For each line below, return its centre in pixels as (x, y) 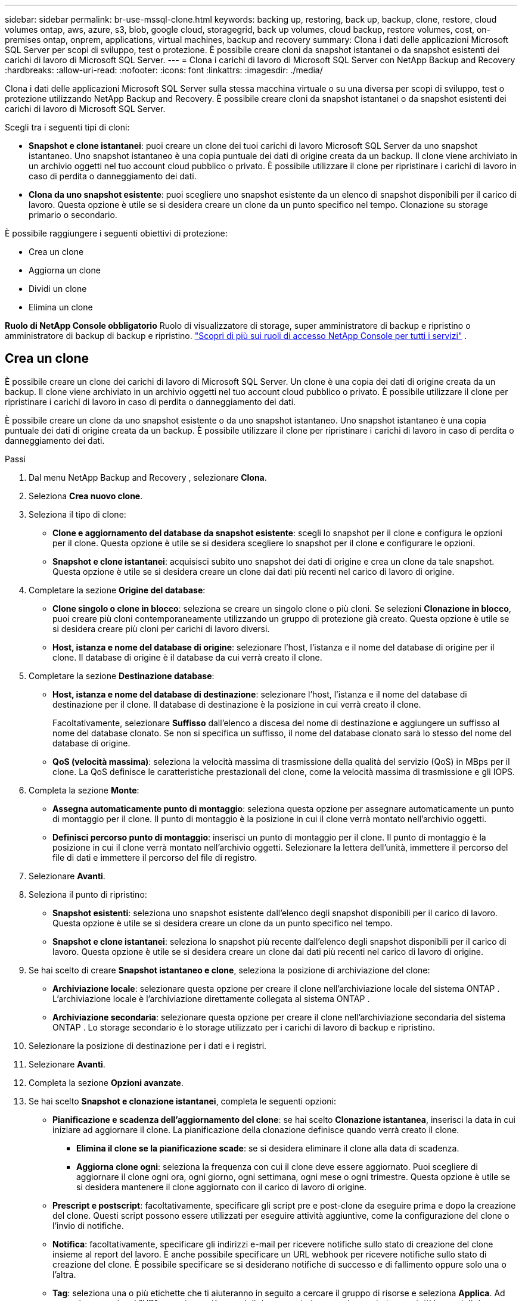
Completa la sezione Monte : (84, 790)
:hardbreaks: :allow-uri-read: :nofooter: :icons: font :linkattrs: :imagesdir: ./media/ (164, 70)
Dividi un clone (58, 289)
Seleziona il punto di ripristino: (88, 894)
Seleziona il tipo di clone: (77, 514)
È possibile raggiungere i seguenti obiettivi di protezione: (116, 233)
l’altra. (64, 1274)
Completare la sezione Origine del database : (117, 590)
